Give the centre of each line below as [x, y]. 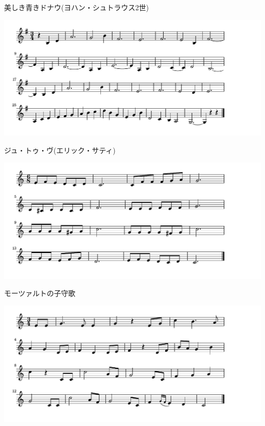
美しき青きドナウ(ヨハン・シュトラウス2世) [76, 7]
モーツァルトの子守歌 [40, 293]
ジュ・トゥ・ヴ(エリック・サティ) [60, 150]
